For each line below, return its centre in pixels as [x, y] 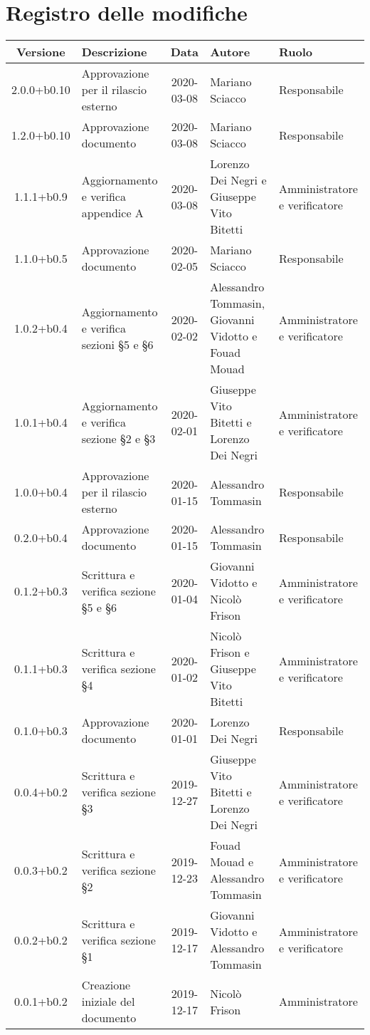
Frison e [230, 652]
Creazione [106, 985]
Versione [41, 52]
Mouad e [232, 862]
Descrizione [114, 52]
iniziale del [108, 1002]
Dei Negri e [238, 180]
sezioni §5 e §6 [117, 344]
